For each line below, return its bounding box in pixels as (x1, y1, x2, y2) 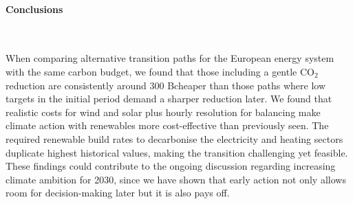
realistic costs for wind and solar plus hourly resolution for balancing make (6, 104, 321, 119)
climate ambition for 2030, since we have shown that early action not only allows (6, 172, 346, 186)
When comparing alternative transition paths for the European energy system (6, 51, 334, 65)
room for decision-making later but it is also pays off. (6, 185, 230, 200)
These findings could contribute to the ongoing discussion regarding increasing (6, 159, 336, 173)
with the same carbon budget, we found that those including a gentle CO (6, 64, 314, 78)
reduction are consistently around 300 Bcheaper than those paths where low (6, 78, 326, 92)
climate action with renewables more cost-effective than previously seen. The (6, 118, 329, 133)
